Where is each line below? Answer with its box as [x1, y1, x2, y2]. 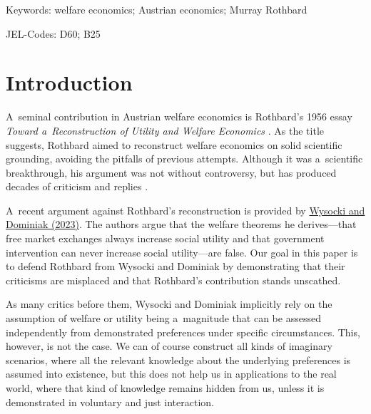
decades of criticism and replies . [6, 179, 148, 194]
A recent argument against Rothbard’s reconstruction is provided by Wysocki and [6, 202, 365, 217]
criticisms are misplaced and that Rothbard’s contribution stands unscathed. [6, 272, 341, 287]
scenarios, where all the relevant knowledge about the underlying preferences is [6, 352, 351, 367]
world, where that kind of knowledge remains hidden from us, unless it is [6, 381, 325, 395]
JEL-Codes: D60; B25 [6, 26, 101, 41]
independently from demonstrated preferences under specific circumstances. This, [6, 324, 360, 339]
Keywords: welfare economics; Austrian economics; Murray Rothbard [6, 2, 308, 16]
